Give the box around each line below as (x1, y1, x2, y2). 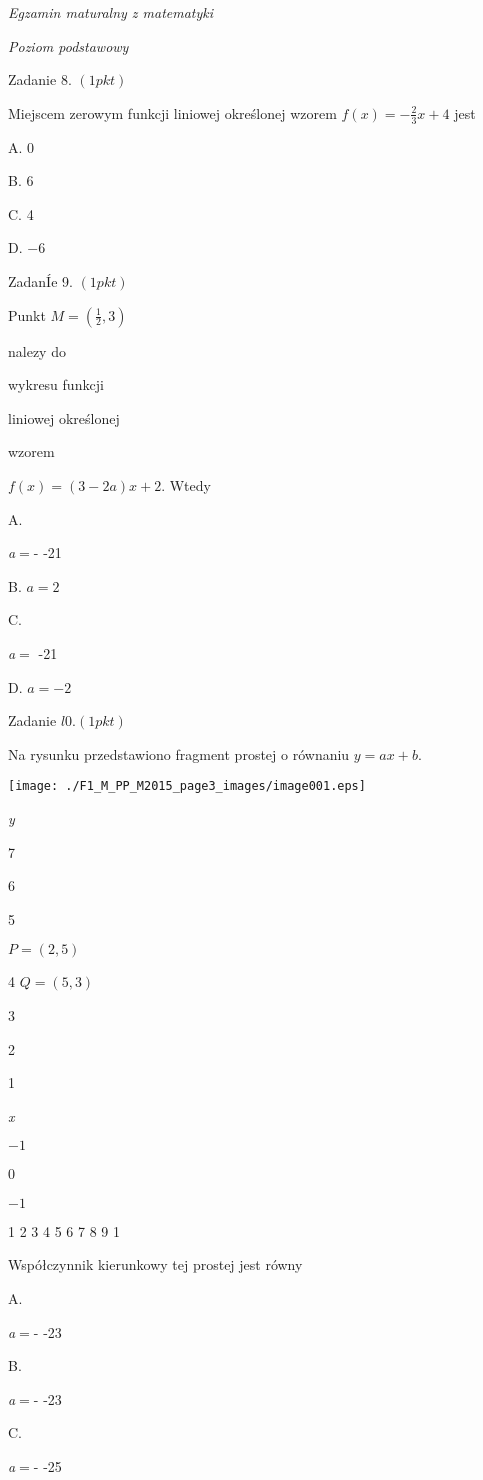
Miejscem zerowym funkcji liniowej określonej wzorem (8, 102, 337, 123)
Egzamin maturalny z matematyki (8, 2, 214, 22)
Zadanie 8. (8, 69, 72, 90)
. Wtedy (161, 474, 211, 495)
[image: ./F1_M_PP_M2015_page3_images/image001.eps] (8, 779, 366, 794)
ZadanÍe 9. (8, 270, 73, 291)
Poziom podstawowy (8, 35, 129, 56)
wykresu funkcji (8, 374, 104, 395)
